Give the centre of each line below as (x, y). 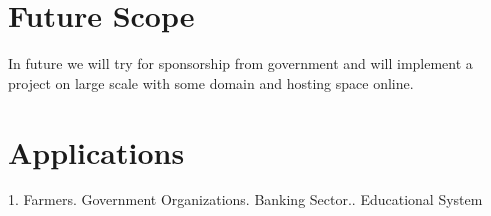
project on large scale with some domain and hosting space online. (211, 82)
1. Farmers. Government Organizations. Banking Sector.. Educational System (245, 199)
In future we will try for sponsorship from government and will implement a (240, 63)
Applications (96, 151)
